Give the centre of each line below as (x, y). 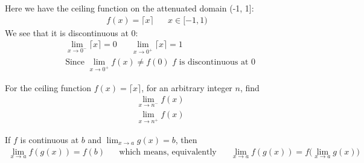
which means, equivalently (168, 152)
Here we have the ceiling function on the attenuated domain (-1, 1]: (129, 8)
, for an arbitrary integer (187, 87)
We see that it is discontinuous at (67, 32)
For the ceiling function (48, 87)
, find (250, 87)
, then (186, 140)
